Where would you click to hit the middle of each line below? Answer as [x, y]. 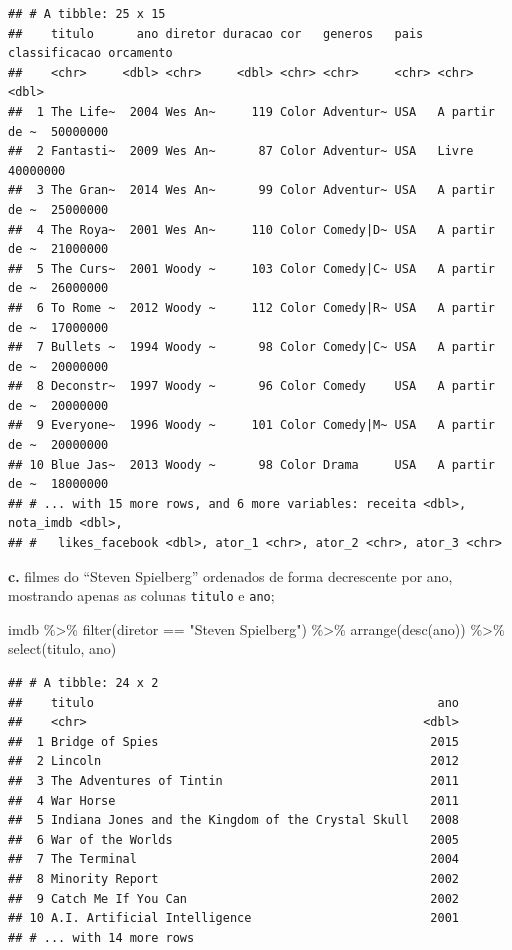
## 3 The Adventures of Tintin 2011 [234, 781]
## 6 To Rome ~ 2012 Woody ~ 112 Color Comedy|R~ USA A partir [251, 307]
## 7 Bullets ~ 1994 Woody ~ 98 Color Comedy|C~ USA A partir [251, 347]
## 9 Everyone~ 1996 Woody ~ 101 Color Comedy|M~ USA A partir [251, 425]
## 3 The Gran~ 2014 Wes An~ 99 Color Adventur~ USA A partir [251, 190]
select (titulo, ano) [62, 648]
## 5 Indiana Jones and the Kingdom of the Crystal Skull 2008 [234, 820]
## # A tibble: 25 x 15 [87, 14]
